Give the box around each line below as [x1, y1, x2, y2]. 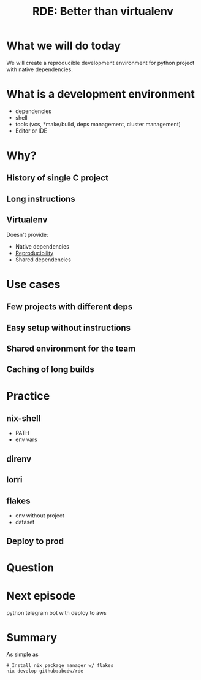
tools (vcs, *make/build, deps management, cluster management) [15, 120, 181, 128]
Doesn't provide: [6, 231, 48, 238]
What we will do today [6, 39, 121, 53]
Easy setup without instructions [6, 322, 131, 333]
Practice [6, 388, 50, 403]
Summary [6, 630, 57, 644]
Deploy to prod [6, 536, 64, 547]
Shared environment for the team [6, 344, 136, 354]
